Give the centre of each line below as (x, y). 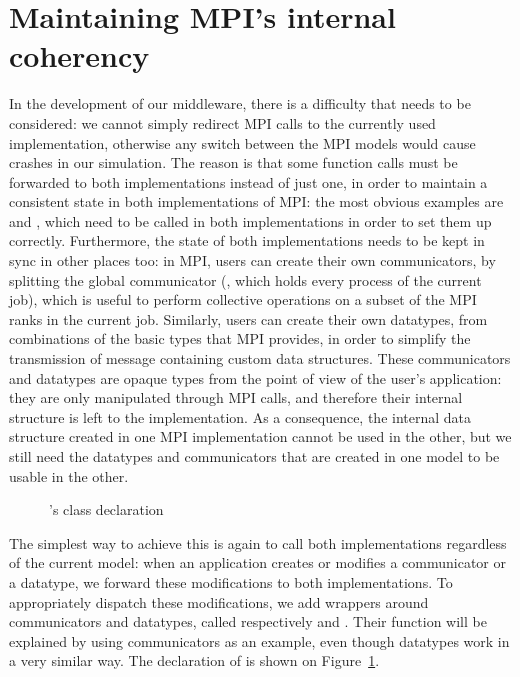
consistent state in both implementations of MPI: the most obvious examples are (256, 201)
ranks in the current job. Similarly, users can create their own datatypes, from (248, 318)
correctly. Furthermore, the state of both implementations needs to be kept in (247, 240)
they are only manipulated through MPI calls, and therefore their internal (236, 397)
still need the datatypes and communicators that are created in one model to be (254, 456)
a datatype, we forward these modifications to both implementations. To (231, 581)
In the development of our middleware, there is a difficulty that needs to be (240, 103)
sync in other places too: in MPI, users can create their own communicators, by (252, 260)
